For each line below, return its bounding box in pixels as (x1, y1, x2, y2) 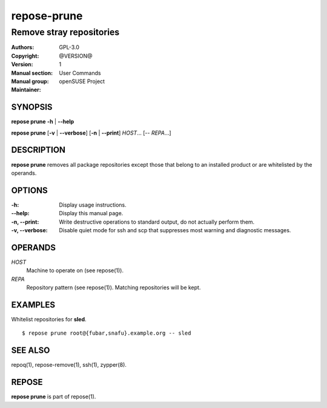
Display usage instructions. (59, 201, 127, 209)
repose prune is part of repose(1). (11, 393, 96, 400)
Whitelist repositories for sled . (11, 316, 87, 323)
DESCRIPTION (11, 145, 66, 155)
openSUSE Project (59, 78, 105, 85)
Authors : (11, 44, 35, 51)
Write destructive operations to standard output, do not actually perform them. (59, 218, 255, 226)
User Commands (59, 69, 101, 76)
